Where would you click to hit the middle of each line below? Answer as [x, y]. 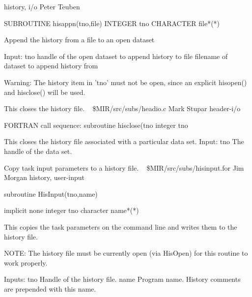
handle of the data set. [38, 151]
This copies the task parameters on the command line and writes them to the [121, 226]
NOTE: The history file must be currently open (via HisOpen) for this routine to [126, 253]
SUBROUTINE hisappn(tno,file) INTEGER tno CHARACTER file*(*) [112, 23]
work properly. [26, 262]
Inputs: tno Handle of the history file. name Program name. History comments [122, 279]
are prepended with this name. [50, 288]
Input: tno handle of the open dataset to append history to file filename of [116, 56]
